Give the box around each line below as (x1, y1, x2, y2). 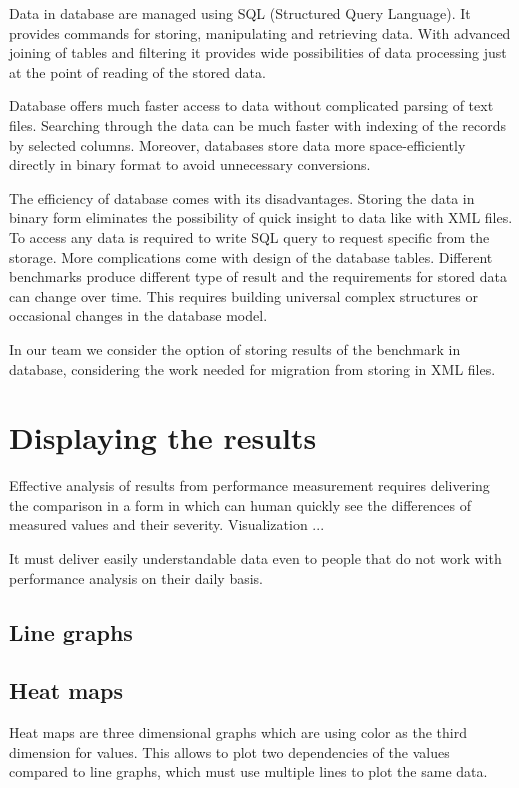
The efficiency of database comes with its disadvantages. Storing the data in (9, 187, 475, 208)
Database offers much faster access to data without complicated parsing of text (9, 95, 494, 116)
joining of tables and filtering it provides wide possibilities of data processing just (9, 42, 507, 63)
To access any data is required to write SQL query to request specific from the (9, 226, 490, 247)
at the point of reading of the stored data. (9, 61, 266, 82)
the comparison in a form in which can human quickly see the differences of (9, 494, 471, 515)
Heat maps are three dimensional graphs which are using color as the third (9, 722, 467, 743)
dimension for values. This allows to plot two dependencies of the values (9, 741, 450, 762)
